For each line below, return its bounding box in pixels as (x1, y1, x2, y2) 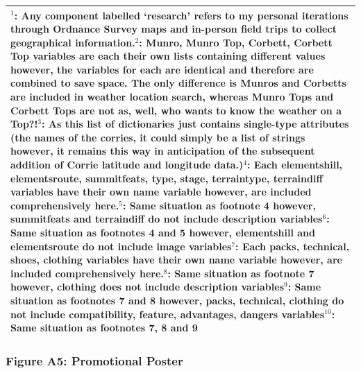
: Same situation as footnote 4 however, (122, 198, 316, 212)
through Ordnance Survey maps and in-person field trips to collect (10, 21, 337, 36)
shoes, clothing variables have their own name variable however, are (10, 252, 342, 267)
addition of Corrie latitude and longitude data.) (10, 157, 244, 172)
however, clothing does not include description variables (10, 279, 284, 294)
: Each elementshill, (246, 157, 343, 172)
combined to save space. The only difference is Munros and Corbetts (10, 76, 346, 90)
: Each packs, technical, (235, 238, 350, 253)
